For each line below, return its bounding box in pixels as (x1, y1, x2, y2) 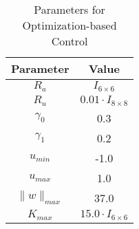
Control (51, 33, 88, 49)
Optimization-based (22, 17, 117, 33)
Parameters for (34, 1, 105, 17)
